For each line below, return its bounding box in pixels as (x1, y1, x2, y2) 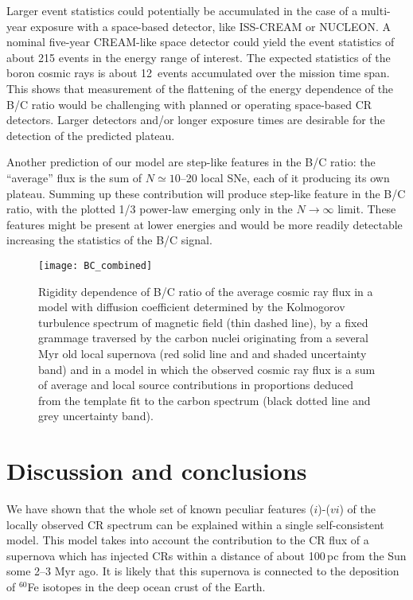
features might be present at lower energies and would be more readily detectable (6, 216, 403, 232)
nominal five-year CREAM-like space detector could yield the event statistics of (6, 33, 395, 50)
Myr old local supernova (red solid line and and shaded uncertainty (38, 345, 367, 361)
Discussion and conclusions (6, 454, 307, 487)
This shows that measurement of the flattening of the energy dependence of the (6, 80, 394, 96)
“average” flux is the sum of (6, 169, 142, 185)
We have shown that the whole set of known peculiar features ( (6, 501, 314, 517)
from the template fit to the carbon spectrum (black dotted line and (38, 392, 371, 408)
